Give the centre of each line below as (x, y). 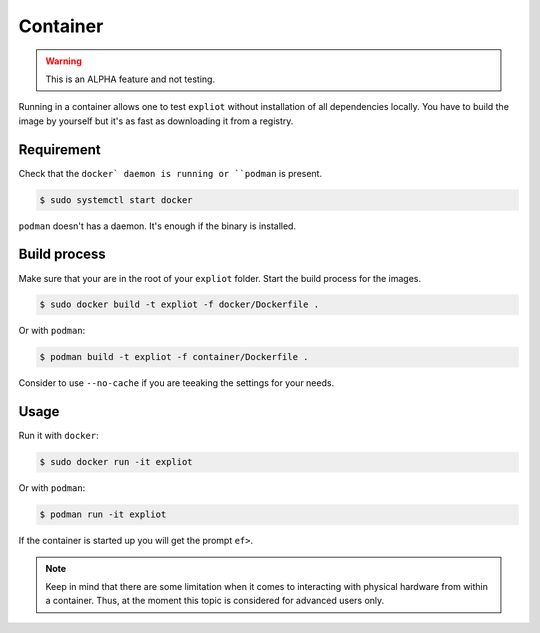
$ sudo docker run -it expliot (116, 462)
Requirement (60, 149)
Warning (63, 61)
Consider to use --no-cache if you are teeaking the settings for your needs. (176, 383)
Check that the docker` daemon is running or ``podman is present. (170, 173)
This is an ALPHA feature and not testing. (130, 79)
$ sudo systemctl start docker (116, 199)
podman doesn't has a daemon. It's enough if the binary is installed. (157, 226)
